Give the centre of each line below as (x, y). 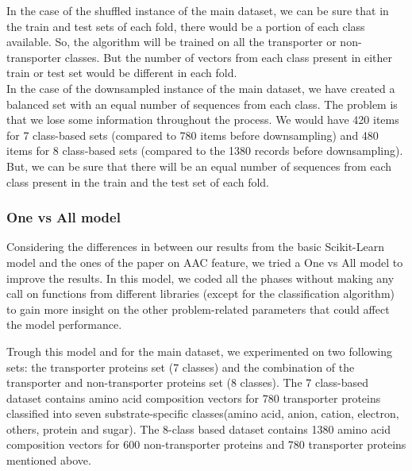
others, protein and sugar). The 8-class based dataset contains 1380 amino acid (199, 429)
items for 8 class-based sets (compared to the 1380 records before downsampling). (205, 151)
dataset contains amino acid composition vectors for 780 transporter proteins (194, 398)
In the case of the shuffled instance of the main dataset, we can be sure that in (198, 10)
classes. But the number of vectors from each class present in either (229, 57)
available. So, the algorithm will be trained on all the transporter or (171, 42)
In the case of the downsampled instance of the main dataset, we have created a (201, 88)
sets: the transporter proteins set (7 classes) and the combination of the (181, 367)
